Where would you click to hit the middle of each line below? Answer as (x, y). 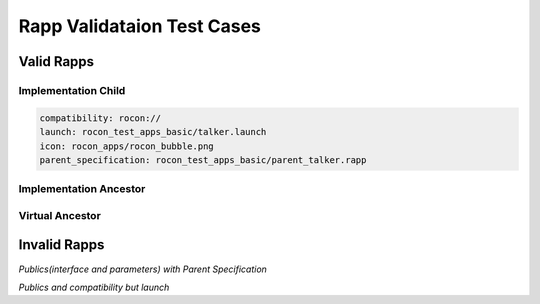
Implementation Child (72, 90)
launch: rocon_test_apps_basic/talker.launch (153, 132)
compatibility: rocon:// (100, 118)
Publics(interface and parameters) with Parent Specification (142, 269)
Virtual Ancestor (60, 215)
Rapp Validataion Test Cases (140, 26)
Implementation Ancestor (82, 189)
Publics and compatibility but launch (94, 287)
